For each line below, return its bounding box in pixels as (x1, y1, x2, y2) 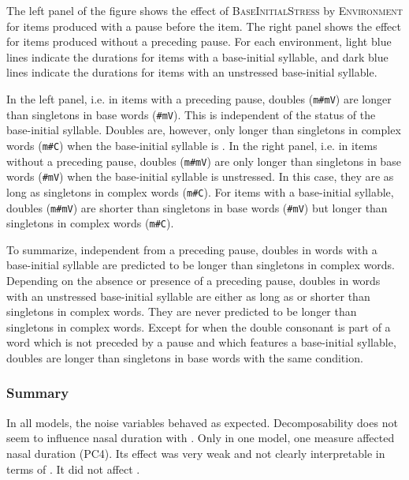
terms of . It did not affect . (6, 460, 140, 477)
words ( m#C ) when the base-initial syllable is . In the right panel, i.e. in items (6, 137, 377, 153)
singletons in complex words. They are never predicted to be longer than (6, 303, 357, 320)
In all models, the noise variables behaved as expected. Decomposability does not (6, 414, 398, 430)
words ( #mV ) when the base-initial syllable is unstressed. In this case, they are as (6, 168, 394, 185)
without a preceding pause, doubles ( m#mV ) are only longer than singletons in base (6, 152, 401, 169)
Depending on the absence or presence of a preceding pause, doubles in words (6, 272, 381, 288)
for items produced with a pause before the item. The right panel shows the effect (6, 17, 401, 34)
